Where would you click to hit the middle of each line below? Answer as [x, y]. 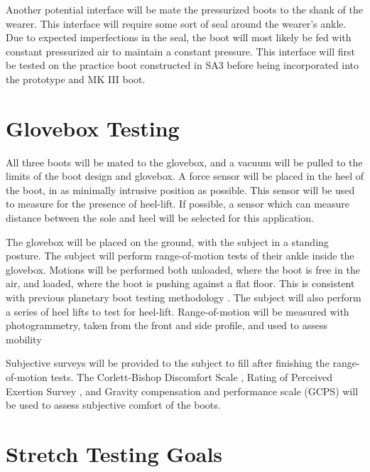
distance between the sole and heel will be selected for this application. [160, 218]
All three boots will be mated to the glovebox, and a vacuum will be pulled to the [184, 162]
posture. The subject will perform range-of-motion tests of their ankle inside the [180, 256]
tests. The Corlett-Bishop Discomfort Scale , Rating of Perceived [192, 377]
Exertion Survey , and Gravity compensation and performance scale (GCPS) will [182, 391]
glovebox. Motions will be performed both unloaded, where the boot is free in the [183, 269]
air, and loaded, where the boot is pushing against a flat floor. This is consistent [180, 283]
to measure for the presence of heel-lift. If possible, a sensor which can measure [178, 204]
